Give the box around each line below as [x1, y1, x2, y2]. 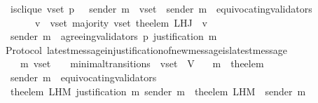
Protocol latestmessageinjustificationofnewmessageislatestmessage [5, 42, 287, 57]
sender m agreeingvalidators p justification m [10, 29, 217, 43]
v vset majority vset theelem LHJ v [34, 15, 207, 29]
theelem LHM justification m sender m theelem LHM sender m [10, 83, 306, 98]
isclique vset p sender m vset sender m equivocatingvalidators [10, 1, 312, 15]
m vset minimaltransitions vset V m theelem [20, 56, 264, 71]
